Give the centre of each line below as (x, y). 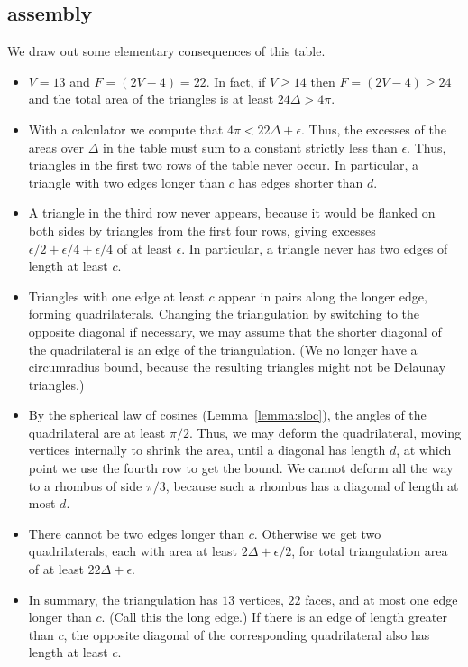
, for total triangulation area (370, 551)
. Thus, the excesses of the (374, 129)
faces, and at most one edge (381, 599)
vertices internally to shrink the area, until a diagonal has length (207, 450)
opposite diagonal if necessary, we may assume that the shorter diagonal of (235, 331)
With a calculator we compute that (126, 129)
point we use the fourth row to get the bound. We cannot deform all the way (241, 468)
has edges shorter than (301, 182)
